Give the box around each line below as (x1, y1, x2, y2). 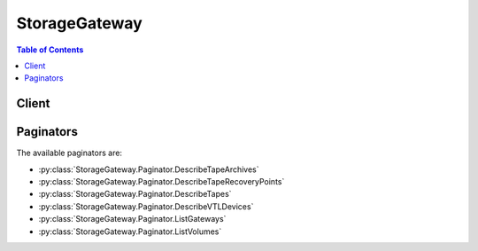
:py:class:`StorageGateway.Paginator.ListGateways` (38, 214, 227, 224)
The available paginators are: (16, 147, 123, 159)
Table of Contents (16, 44, 84, 55)
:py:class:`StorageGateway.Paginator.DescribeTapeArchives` (38, 164, 260, 175)
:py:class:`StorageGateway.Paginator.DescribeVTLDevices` (38, 200, 254, 212)
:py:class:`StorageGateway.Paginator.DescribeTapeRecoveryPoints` (38, 176, 285, 187)
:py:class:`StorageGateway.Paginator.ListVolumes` (38, 226, 222, 237)
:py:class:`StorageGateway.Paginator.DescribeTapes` (38, 189, 232, 200)
